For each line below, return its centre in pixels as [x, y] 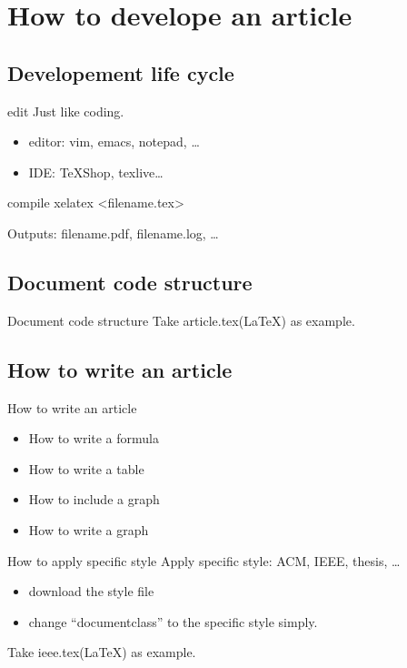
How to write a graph [89, 529]
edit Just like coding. [66, 111]
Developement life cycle [121, 72]
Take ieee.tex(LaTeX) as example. [102, 652]
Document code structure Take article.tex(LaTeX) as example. [181, 320]
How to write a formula [94, 438]
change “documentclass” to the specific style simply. [173, 621]
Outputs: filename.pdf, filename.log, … [113, 233]
